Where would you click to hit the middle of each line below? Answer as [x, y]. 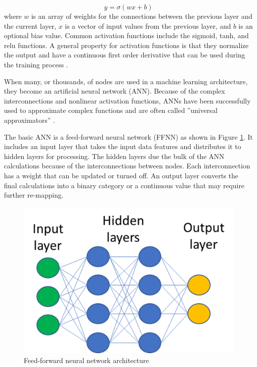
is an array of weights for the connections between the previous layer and [142, 16]
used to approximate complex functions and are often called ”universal [111, 110]
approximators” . [30, 120]
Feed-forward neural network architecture [86, 360]
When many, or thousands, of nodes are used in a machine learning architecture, [126, 81]
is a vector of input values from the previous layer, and [148, 26]
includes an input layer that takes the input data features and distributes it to [123, 146]
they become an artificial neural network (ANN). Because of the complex [115, 91]
